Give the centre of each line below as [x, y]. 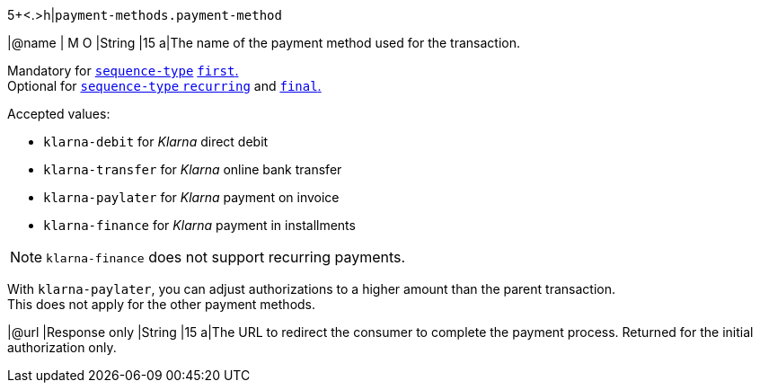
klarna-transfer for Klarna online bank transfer [193, 169]
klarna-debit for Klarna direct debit [156, 142]
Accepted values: [59, 114]
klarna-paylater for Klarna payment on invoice [191, 197]
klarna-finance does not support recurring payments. [226, 257]
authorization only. [62, 347]
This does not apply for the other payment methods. [162, 304]
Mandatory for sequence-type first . [123, 71]
